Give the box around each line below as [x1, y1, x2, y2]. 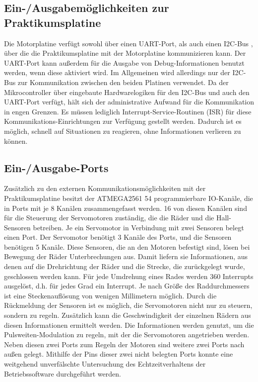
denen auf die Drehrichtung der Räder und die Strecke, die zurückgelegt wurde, [4, 261, 245, 272]
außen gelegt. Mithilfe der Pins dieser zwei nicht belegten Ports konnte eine [4, 349, 233, 359]
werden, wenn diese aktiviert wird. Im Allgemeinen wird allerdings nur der [4, 67, 230, 78]
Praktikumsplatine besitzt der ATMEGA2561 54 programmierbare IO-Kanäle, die [4, 192, 253, 203]
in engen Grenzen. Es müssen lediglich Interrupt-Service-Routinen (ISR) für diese [4, 106, 252, 116]
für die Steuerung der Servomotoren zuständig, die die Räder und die [4, 212, 214, 223]
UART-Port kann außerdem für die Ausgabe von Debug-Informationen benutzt [4, 57, 245, 68]
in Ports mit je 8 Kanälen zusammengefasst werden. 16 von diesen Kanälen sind [4, 202, 247, 213]
